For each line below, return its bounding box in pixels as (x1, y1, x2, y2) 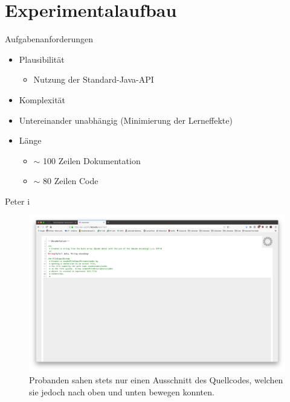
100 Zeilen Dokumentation (43, 154, 141, 167)
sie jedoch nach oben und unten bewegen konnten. (29, 385, 214, 398)
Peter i (5, 194, 30, 207)
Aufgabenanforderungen (5, 33, 93, 45)
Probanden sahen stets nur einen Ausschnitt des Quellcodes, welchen (29, 374, 283, 386)
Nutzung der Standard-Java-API (33, 73, 154, 86)
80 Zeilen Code (43, 174, 98, 187)
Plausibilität (19, 53, 65, 65)
